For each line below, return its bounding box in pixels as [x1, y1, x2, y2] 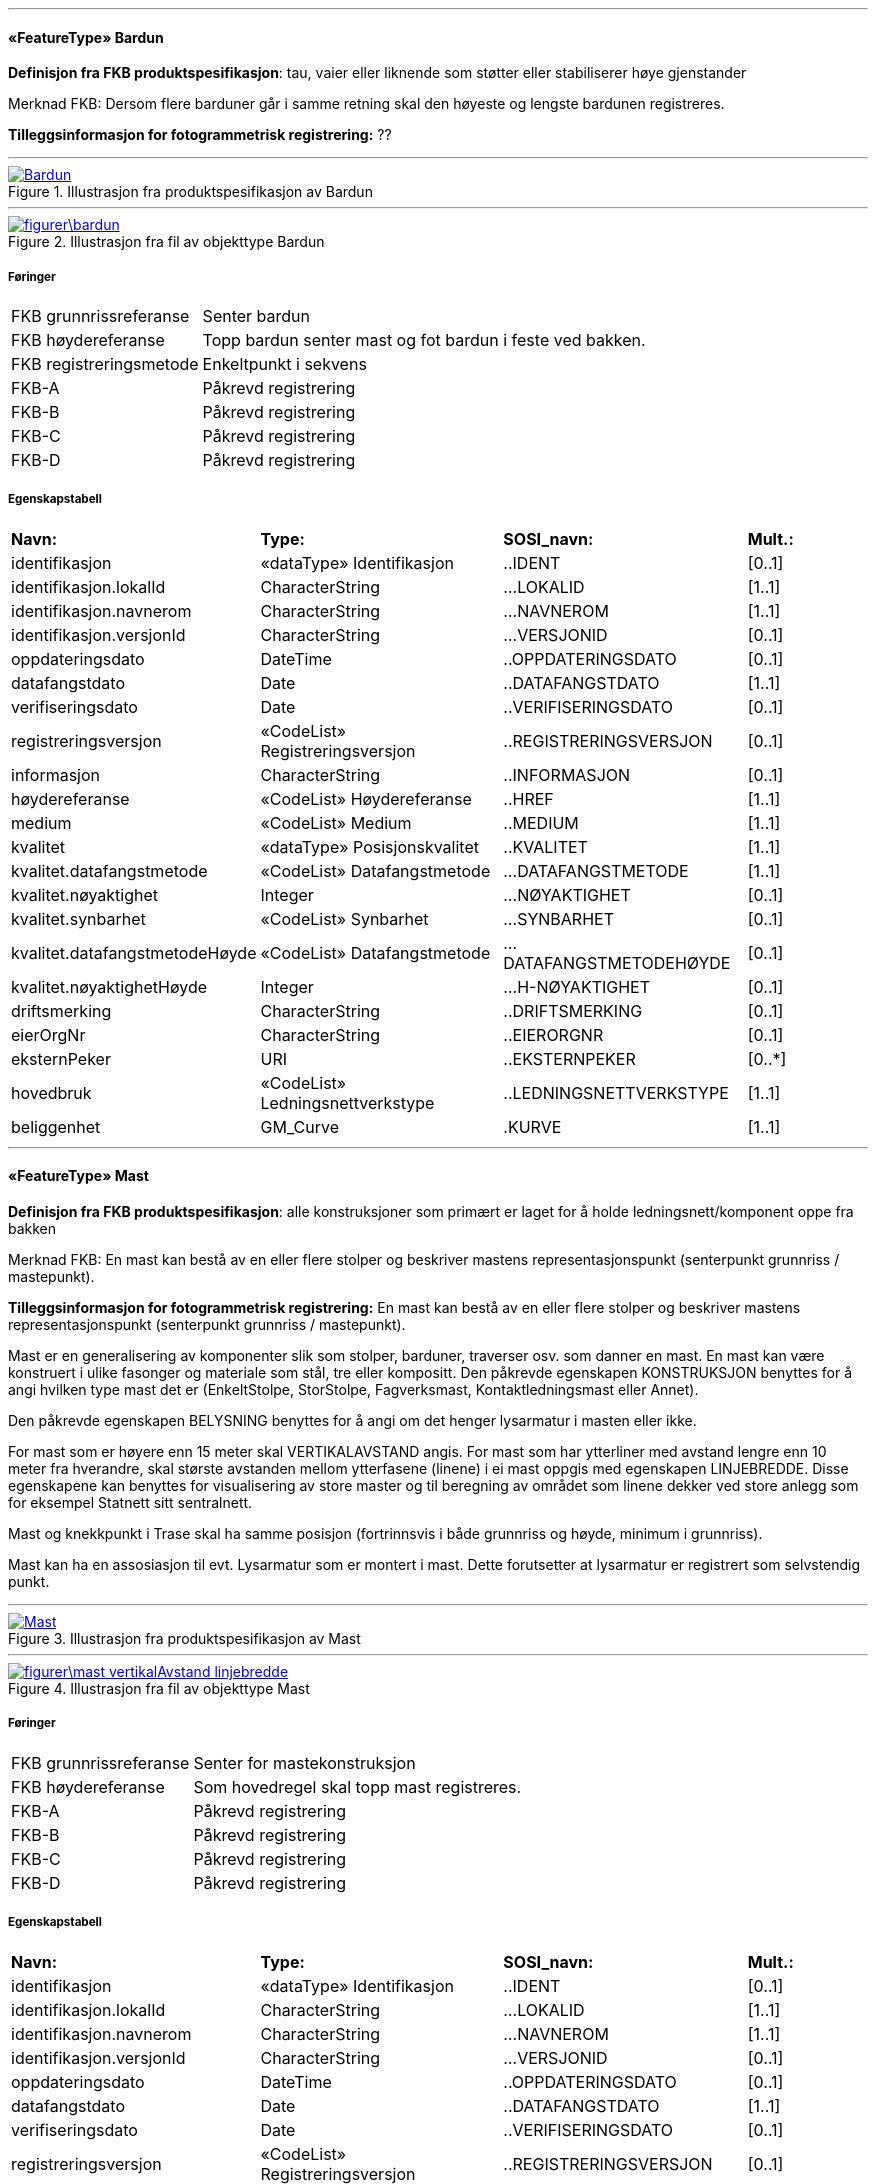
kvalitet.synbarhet [11, 908, 146, 929]
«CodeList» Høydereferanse [260, 788, 472, 809]
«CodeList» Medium [260, 812, 412, 833]
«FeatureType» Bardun [8, 28, 164, 46]
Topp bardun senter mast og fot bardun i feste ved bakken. [202, 330, 646, 350]
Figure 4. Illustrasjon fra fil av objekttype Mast [8, 1680, 310, 1697]
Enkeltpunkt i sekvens [202, 354, 367, 374]
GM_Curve [260, 1116, 339, 1137]
